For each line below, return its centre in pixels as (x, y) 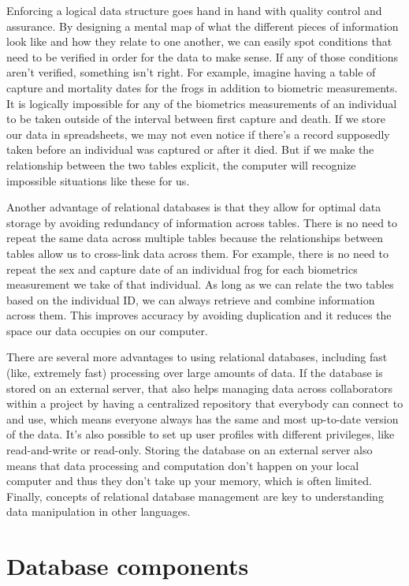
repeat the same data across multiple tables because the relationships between (195, 238)
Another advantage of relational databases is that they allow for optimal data (194, 207)
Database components (128, 566)
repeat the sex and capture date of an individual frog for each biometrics (182, 269)
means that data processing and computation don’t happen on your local (183, 465)
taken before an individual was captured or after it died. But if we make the (190, 149)
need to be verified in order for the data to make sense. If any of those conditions (203, 56)
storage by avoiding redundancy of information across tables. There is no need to (202, 222)
